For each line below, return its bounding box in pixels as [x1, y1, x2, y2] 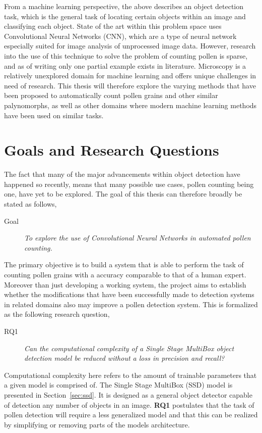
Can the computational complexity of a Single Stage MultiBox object [24, 343, 234, 353]
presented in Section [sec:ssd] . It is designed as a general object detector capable [4, 389, 252, 400]
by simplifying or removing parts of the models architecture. [4, 419, 190, 429]
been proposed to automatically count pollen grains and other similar [4, 90, 218, 101]
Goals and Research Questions [4, 139, 219, 160]
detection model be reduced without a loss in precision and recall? [24, 353, 225, 363]
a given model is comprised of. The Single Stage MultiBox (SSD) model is [4, 379, 233, 390]
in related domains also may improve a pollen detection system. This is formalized [4, 299, 258, 309]
